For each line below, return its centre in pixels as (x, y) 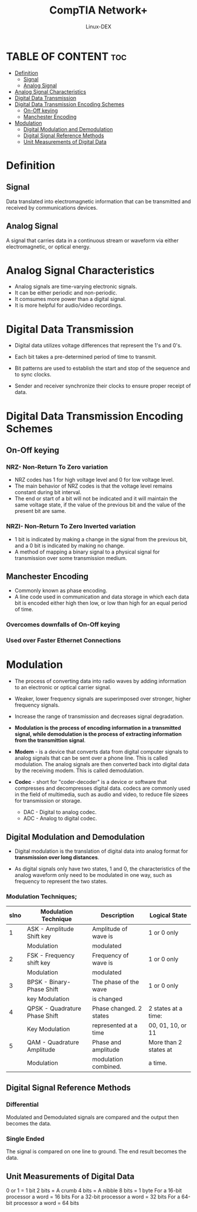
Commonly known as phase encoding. (61, 591)
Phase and (106, 1042)
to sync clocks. (33, 375)
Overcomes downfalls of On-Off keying (63, 625)
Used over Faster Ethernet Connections (64, 641)
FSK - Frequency (51, 956)
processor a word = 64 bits (46, 1203)
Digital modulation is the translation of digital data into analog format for (101, 851)
